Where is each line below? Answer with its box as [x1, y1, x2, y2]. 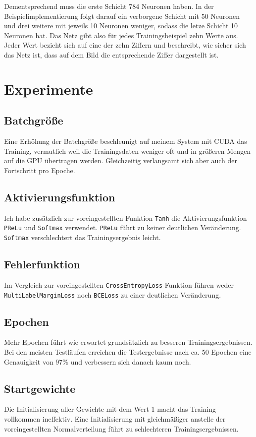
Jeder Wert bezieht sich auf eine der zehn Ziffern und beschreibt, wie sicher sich [4, 40, 246, 50]
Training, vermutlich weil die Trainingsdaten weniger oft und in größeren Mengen [4, 145, 251, 156]
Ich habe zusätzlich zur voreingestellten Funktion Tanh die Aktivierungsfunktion [4, 212, 247, 223]
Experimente [4, 78, 93, 99]
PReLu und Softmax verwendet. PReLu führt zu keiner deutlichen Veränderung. [4, 222, 241, 233]
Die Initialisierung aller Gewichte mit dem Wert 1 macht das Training [4, 404, 216, 414]
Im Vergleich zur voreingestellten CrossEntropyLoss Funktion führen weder [4, 279, 234, 290]
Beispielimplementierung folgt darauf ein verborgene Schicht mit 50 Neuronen [4, 10, 240, 21]
